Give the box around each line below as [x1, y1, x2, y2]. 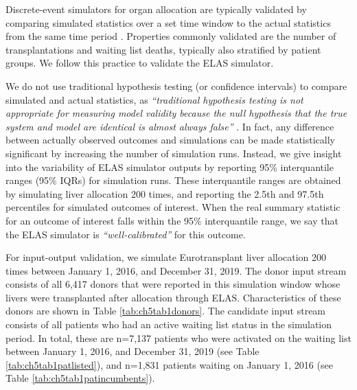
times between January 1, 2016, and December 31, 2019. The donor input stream [5, 263, 347, 277]
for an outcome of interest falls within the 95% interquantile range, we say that [5, 213, 338, 227]
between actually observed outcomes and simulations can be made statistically [5, 133, 335, 147]
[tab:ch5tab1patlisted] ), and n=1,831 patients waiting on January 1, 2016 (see [5, 357, 333, 371]
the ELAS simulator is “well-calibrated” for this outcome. [5, 227, 246, 241]
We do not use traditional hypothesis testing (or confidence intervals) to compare [5, 78, 347, 93]
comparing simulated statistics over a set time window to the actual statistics [5, 15, 331, 30]
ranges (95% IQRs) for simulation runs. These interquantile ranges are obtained [5, 173, 341, 187]
